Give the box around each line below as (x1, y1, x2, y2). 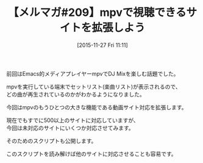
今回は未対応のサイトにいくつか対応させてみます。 (6, 124, 134, 131)
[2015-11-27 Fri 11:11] (77, 41, 128, 49)
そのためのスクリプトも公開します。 (6, 137, 97, 144)
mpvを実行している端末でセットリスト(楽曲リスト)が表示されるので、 (6, 83, 181, 90)
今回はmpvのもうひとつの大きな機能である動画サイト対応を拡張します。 (6, 103, 187, 110)
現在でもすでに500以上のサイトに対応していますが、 (6, 117, 139, 124)
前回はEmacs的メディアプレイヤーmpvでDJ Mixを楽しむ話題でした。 (6, 70, 179, 77)
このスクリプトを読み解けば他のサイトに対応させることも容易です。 (6, 150, 177, 158)
